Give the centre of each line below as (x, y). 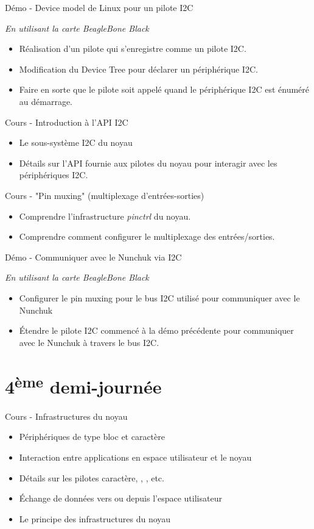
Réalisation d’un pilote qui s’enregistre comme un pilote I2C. (133, 49)
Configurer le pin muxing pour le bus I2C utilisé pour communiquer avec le (159, 297)
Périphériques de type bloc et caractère (92, 437)
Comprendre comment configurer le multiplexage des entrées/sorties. (147, 236)
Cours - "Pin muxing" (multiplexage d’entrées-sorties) (105, 195)
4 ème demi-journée (83, 385)
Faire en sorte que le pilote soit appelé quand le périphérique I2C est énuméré (164, 89)
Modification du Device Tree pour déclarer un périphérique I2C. (138, 69)
